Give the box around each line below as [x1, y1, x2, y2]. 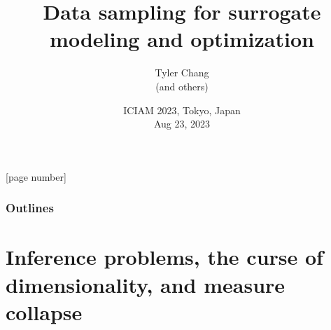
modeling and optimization [50, 25, 314, 53]
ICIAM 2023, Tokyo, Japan [123, 102, 241, 117]
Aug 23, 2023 [153, 116, 211, 131]
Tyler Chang [155, 65, 209, 80]
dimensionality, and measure [6, 270, 286, 298]
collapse [6, 297, 83, 326]
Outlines [6, 199, 54, 216]
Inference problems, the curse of [6, 242, 323, 271]
